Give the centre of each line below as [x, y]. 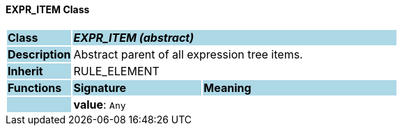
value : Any [100, 104]
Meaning [227, 87]
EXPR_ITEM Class [48, 9]
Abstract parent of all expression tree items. [188, 54]
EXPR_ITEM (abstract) [134, 37]
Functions [35, 87]
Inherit [25, 71]
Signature [100, 87]
